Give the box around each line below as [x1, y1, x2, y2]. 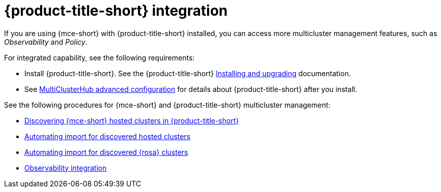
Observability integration [24, 163, 107, 172]
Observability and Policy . [4, 37, 88, 46]
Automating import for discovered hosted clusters [24, 132, 191, 141]
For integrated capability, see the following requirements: [4, 53, 195, 62]
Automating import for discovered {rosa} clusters [24, 147, 188, 156]
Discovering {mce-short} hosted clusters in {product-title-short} [24, 116, 239, 125]
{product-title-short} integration [4, 2, 228, 19]
